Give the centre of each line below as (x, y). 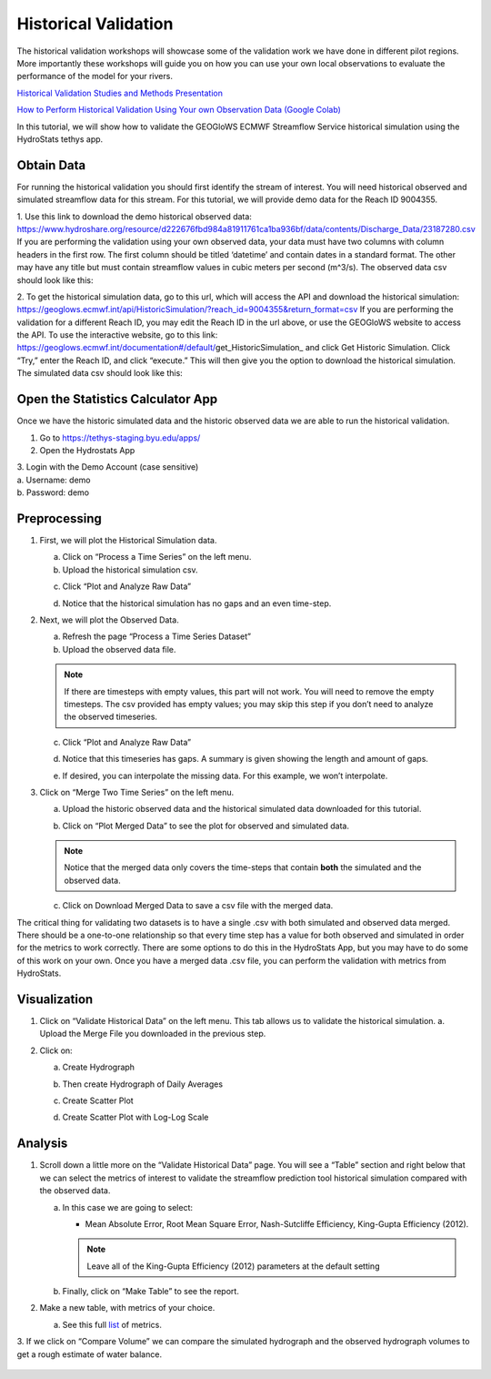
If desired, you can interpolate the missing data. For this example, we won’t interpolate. (225, 776)
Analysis (42, 1144)
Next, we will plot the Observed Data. (109, 620)
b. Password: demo (53, 492)
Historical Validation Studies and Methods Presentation (120, 93)
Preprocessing (59, 518)
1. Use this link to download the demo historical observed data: (134, 216)
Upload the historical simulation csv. (130, 570)
